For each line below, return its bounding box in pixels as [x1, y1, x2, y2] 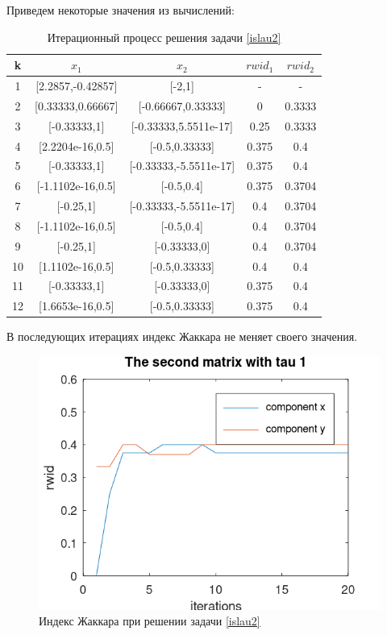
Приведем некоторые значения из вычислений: [6, 2, 235, 18]
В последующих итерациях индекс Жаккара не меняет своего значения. [6, 328, 358, 345]
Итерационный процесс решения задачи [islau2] [47, 28, 281, 45]
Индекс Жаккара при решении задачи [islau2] [39, 612, 260, 629]
